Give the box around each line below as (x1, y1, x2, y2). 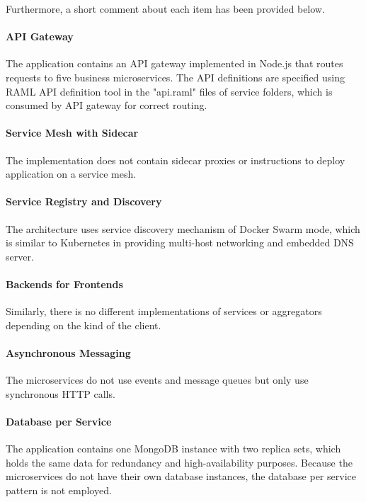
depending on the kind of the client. (6, 317, 161, 332)
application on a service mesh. (6, 166, 137, 181)
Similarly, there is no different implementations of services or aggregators (6, 304, 322, 319)
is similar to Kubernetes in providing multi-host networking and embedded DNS (6, 235, 354, 250)
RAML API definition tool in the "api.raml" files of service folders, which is (6, 84, 333, 98)
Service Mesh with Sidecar (6, 125, 139, 140)
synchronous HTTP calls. (6, 386, 115, 401)
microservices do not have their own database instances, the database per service (6, 469, 356, 484)
